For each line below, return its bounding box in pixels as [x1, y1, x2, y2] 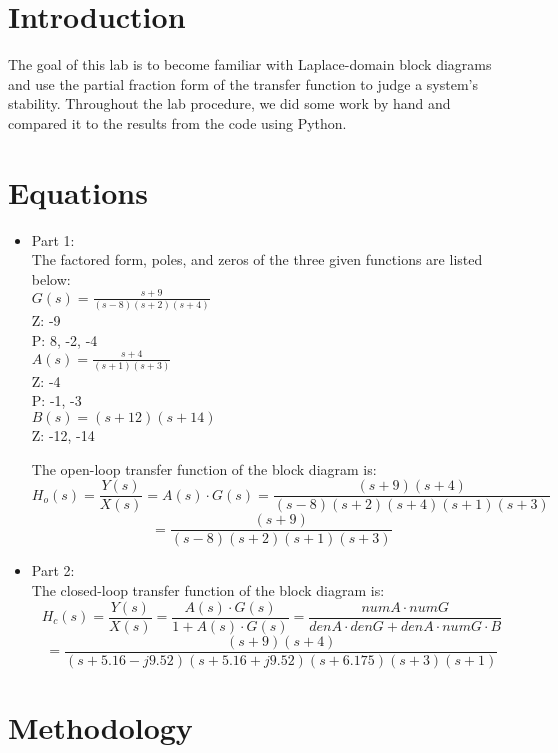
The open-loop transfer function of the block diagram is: [31, 458, 377, 479]
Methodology [8, 706, 193, 747]
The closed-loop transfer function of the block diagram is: [31, 579, 385, 600]
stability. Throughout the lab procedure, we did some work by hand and [8, 93, 451, 114]
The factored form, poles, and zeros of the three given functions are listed [31, 249, 483, 270]
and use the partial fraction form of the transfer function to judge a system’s [8, 73, 478, 94]
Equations [8, 171, 148, 212]
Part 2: [31, 560, 75, 581]
